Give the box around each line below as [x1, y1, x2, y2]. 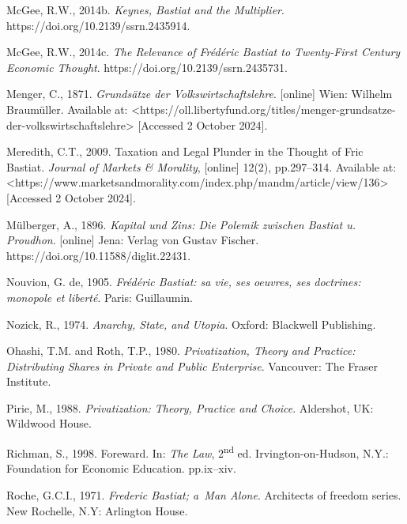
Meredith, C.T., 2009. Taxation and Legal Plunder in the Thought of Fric [6, 143, 364, 160]
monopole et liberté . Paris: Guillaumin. [6, 288, 194, 305]
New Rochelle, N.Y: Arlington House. [6, 502, 188, 518]
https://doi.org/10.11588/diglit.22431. [6, 247, 191, 263]
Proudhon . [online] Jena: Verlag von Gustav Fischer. [6, 232, 259, 248]
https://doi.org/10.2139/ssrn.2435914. [6, 17, 190, 33]
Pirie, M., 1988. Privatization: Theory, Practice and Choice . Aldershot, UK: [6, 399, 374, 416]
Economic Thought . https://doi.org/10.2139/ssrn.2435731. [6, 58, 288, 75]
